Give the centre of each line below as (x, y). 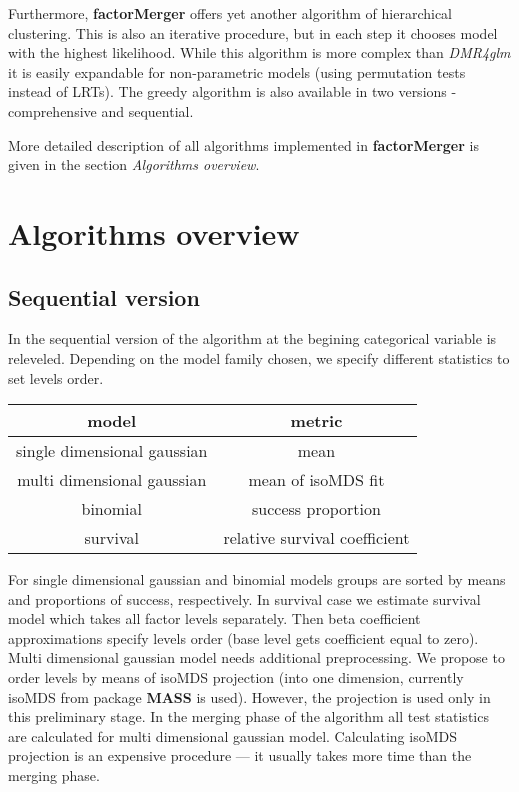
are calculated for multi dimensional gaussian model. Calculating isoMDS (232, 735)
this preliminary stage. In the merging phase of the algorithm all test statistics (248, 716)
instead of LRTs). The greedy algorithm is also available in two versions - (232, 91)
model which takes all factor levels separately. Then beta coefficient (214, 618)
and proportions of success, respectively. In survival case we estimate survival (244, 598)
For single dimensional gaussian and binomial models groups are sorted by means (257, 579)
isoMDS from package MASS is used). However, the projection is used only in (249, 696)
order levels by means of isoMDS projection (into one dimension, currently (236, 677)
